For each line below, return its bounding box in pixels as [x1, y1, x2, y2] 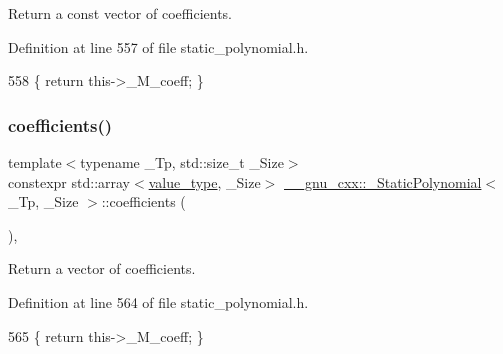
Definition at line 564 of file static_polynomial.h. [8, 291, 309, 312]
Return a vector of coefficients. [8, 258, 196, 279]
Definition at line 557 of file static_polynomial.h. [8, 36, 309, 57]
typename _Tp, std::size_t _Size [80, 152, 284, 172]
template [8, 152, 62, 172]
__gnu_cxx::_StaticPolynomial [284, 171, 482, 192]
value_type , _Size [148, 171, 261, 192]
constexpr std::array [8, 171, 131, 192]
